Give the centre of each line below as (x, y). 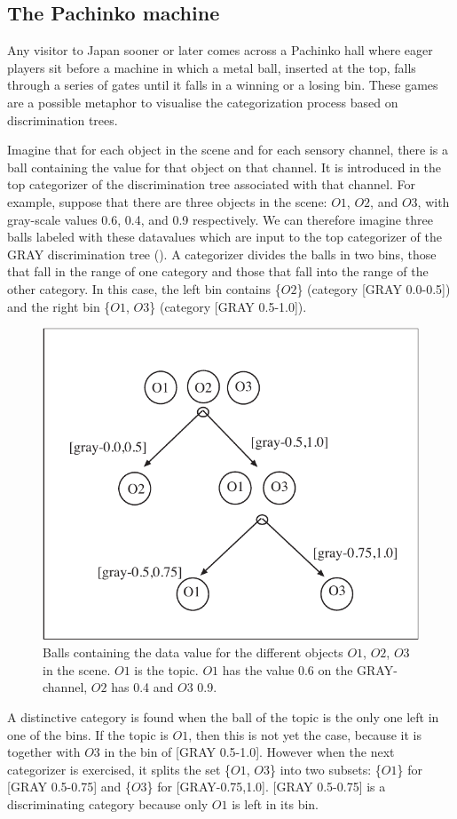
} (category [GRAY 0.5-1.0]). (228, 306)
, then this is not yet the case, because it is (305, 734)
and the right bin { (59, 306)
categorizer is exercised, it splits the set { (119, 769)
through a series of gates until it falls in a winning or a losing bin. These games (223, 85)
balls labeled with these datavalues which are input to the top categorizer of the (225, 237)
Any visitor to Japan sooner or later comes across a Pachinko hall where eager (220, 50)
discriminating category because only (108, 803)
